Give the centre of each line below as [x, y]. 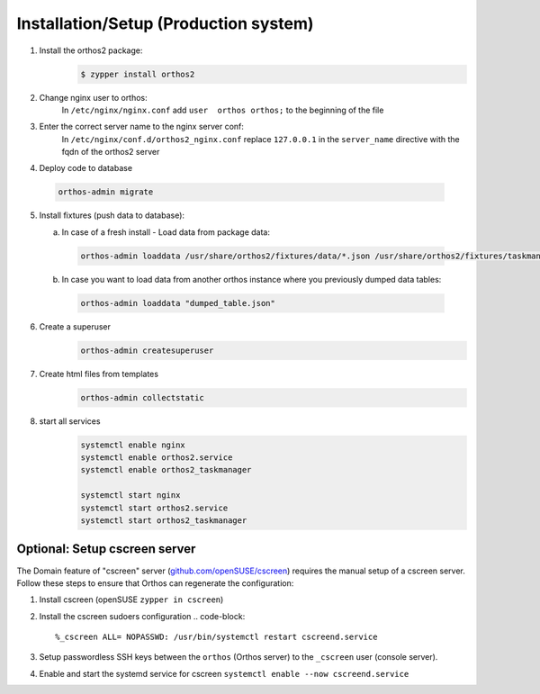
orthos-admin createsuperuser [147, 350]
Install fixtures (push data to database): [112, 215]
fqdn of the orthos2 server [111, 152]
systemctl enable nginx [133, 445]
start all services [70, 421]
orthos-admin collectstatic [142, 397]
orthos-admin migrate [106, 192]
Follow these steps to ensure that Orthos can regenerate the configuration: [155, 583]
